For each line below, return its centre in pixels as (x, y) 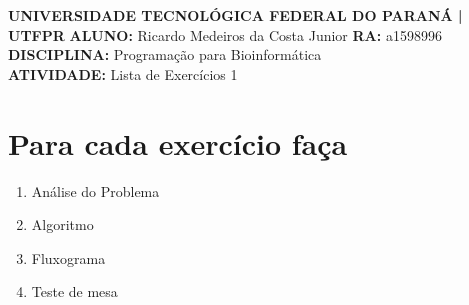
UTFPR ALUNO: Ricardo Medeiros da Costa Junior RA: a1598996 (225, 34)
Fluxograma (68, 257)
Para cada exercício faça (178, 142)
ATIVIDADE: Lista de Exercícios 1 (123, 73)
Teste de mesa (74, 291)
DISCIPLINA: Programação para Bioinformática (165, 54)
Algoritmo (62, 224)
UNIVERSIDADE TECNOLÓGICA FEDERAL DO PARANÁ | (235, 15)
